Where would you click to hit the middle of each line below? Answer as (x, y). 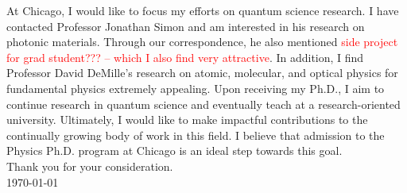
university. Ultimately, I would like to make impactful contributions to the (187, 120)
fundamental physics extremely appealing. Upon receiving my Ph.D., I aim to (196, 88)
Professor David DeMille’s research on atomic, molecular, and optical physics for (202, 73)
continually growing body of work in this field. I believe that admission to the (196, 135)
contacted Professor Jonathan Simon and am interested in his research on (186, 26)
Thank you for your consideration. (90, 166)
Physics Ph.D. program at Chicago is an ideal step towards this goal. (174, 151)
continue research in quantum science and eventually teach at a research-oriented (203, 104)
